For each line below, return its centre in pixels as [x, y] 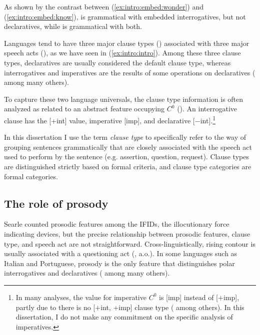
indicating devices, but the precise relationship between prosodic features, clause [127, 233]
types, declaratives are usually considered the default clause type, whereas [117, 62]
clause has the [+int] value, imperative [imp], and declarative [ [99, 120]
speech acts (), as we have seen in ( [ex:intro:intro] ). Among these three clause [122, 53]
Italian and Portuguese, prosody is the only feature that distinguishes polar [119, 263]
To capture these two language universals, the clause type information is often [124, 99]
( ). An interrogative [207, 109]
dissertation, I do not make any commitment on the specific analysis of [124, 317]
